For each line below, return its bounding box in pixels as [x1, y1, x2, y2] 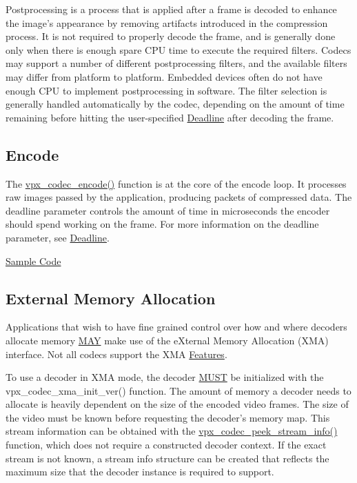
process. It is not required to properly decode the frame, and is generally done [6, 29, 336, 43]
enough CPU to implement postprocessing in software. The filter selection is [6, 83, 327, 97]
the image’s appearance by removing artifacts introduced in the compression [6, 15, 328, 30]
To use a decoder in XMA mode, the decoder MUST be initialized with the [6, 370, 324, 384]
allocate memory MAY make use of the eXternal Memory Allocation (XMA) [6, 333, 329, 347]
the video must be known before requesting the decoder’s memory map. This [6, 410, 330, 424]
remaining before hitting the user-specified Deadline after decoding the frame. [6, 110, 334, 124]
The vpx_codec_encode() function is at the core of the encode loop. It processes [6, 176, 347, 190]
